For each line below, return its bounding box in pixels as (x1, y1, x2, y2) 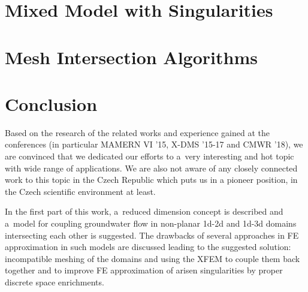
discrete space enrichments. (5, 276, 104, 288)
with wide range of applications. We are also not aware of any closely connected (5, 161, 298, 174)
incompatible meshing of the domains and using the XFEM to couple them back (5, 252, 300, 264)
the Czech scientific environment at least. (5, 185, 156, 197)
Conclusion (5, 91, 98, 116)
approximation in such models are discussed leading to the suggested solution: (5, 240, 291, 253)
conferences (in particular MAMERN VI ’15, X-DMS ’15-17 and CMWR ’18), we (5, 138, 303, 150)
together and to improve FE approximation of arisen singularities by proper (5, 264, 283, 276)
